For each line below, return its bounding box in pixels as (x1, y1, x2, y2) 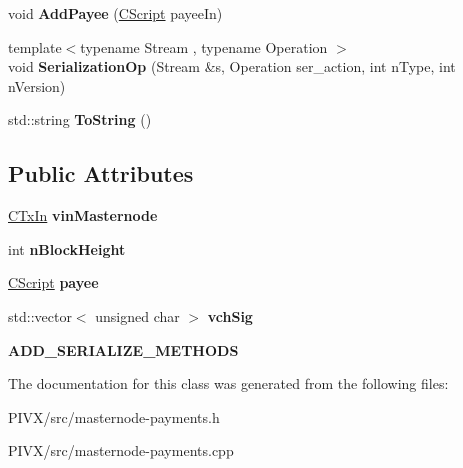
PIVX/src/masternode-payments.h (8, 406, 220, 427)
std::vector (8, 305, 72, 326)
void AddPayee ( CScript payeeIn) (8, 3, 223, 23)
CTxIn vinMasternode (8, 205, 158, 226)
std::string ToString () (8, 109, 152, 130)
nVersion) (8, 75, 66, 96)
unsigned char (95, 305, 180, 326)
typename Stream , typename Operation (80, 36, 328, 57)
